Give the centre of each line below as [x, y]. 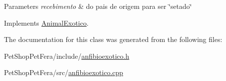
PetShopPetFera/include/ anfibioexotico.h [67, 56]
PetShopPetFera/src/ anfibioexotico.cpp [64, 72]
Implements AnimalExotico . [46, 22]
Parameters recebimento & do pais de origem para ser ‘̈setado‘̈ [98, 6]
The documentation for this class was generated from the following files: [113, 39]
